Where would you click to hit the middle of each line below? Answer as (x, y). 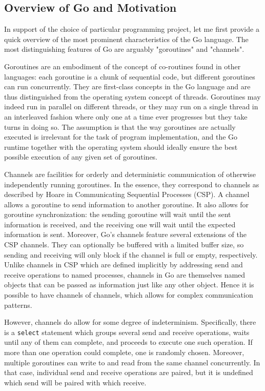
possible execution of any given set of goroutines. (81, 157)
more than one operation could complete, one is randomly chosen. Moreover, (124, 352)
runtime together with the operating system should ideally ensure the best (121, 146)
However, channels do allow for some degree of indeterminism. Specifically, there (130, 322)
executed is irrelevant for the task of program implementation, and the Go (121, 137)
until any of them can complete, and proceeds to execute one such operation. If (128, 342)
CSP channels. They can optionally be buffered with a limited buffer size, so (124, 245)
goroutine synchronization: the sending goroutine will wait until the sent (118, 214)
